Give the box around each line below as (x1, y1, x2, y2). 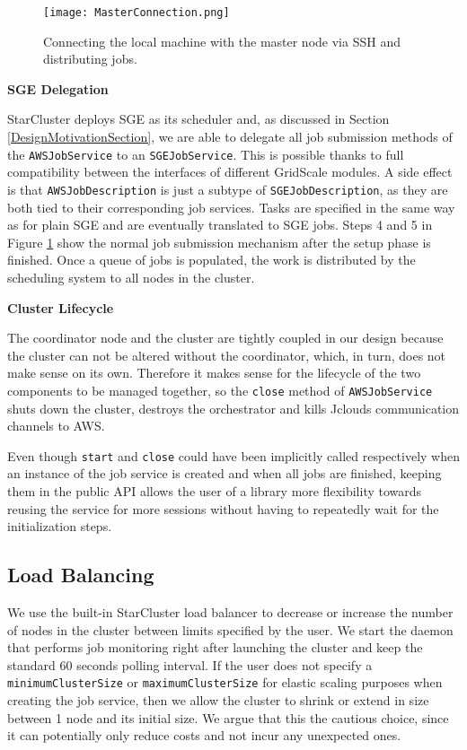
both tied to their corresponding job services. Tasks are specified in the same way (7, 197, 455, 216)
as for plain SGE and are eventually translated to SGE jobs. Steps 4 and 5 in (7, 215, 433, 234)
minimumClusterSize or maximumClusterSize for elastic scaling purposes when (7, 673, 443, 692)
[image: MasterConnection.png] (43, 6, 230, 19)
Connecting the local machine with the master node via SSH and (43, 31, 401, 50)
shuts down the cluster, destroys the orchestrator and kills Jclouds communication (7, 398, 460, 417)
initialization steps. (7, 517, 112, 536)
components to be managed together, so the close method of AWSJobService (7, 380, 433, 399)
